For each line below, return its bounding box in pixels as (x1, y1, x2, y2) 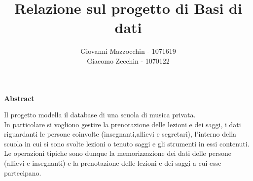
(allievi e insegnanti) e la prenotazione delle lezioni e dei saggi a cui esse (4, 158, 221, 168)
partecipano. (4, 167, 41, 178)
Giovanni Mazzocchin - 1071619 (80, 46, 176, 56)
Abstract (4, 93, 35, 103)
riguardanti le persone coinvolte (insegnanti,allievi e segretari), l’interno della (4, 129, 237, 139)
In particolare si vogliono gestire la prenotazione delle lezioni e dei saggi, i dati (4, 119, 241, 129)
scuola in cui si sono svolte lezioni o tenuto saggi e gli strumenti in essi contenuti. (4, 138, 250, 148)
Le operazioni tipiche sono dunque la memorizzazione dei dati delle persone (4, 148, 231, 158)
